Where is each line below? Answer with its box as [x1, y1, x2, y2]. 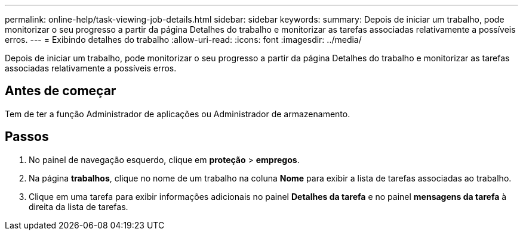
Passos [5, 129, 49, 145]
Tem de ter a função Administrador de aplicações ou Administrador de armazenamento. [5, 108, 350, 119]
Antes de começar [5, 83, 116, 99]
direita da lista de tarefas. [29, 201, 128, 212]
